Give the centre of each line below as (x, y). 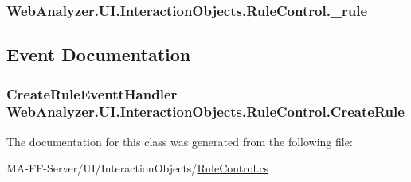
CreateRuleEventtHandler (92, 93)
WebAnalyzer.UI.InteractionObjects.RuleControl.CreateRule (205, 112)
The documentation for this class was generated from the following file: (180, 141)
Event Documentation (99, 54)
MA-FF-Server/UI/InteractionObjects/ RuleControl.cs (138, 168)
